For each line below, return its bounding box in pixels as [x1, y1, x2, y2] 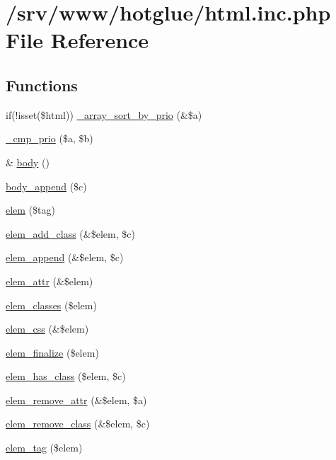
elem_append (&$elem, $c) [6, 250, 124, 265]
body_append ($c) [6, 178, 87, 193]
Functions [6, 74, 78, 96]
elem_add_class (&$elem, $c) [6, 226, 135, 241]
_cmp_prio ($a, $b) [6, 131, 93, 146]
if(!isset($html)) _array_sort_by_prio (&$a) [6, 107, 202, 122]
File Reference [6, 25, 149, 54]
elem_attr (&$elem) [6, 273, 93, 288]
